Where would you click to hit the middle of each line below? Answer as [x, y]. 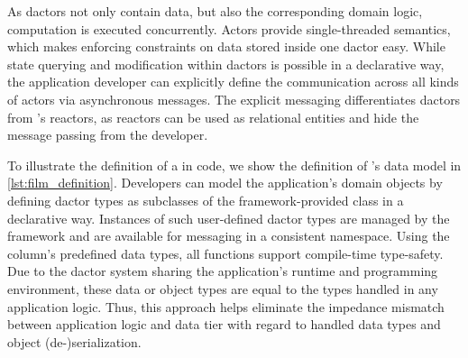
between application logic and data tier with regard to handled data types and [224, 324]
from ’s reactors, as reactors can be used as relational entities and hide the [213, 117]
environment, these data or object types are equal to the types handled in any [223, 288]
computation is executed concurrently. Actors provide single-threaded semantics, [229, 28]
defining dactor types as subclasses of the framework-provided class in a [206, 200]
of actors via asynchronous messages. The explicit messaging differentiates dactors [234, 99]
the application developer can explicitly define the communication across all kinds [233, 82]
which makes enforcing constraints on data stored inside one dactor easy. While [226, 46]
